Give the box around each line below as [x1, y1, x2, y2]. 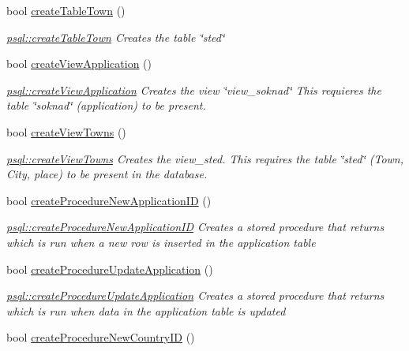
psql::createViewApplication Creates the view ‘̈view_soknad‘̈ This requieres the [6, 81, 381, 98]
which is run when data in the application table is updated [6, 302, 286, 319]
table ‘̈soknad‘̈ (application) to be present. [6, 97, 206, 114]
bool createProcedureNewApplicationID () [6, 192, 212, 208]
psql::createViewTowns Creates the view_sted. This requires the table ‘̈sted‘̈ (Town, [6, 150, 403, 166]
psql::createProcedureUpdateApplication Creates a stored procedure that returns [6, 287, 385, 304]
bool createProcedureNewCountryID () [6, 329, 195, 345]
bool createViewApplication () [6, 55, 152, 72]
